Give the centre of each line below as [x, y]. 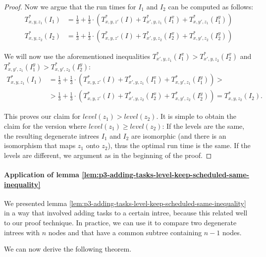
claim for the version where [45, 126]
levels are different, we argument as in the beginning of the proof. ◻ [108, 155]
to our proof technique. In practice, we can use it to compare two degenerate [120, 222]
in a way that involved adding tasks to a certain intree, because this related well [126, 213]
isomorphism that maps [40, 145]
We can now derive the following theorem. [68, 249]
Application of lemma [42, 174]
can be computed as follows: [211, 6]
